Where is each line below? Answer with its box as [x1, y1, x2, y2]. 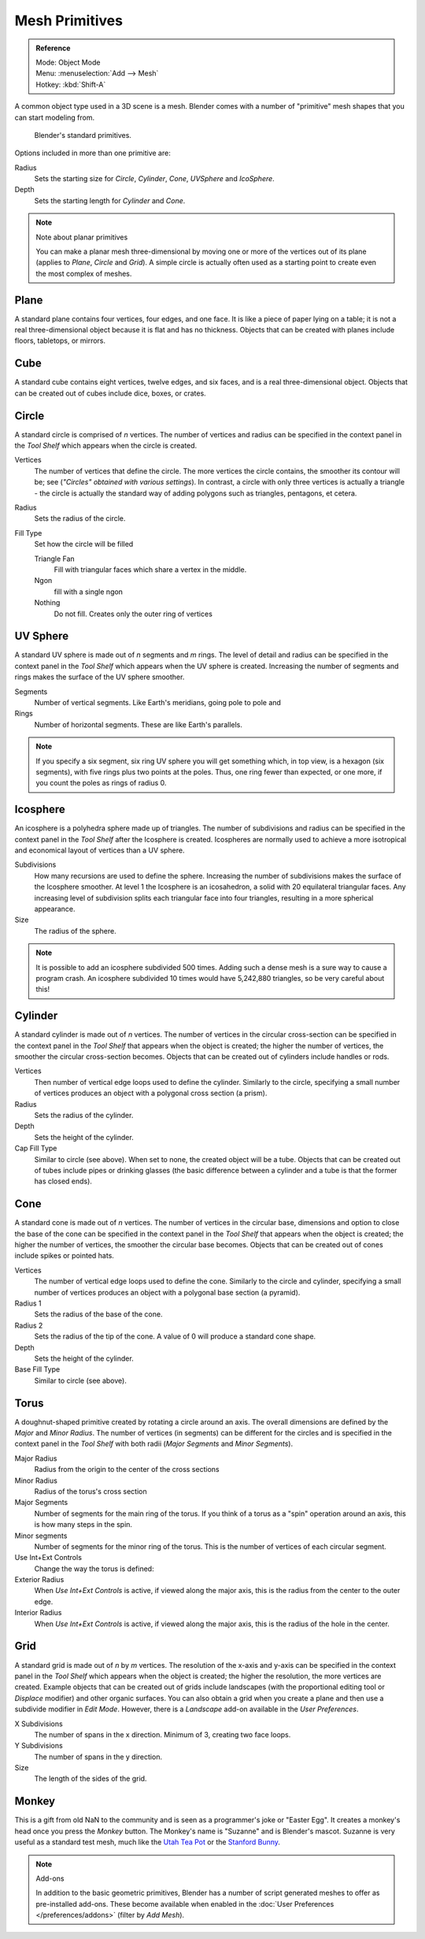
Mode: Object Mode [35, 58, 101, 67]
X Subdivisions [14, 1718, 63, 1729]
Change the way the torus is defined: [34, 1564, 154, 1573]
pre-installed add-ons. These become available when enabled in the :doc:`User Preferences [35, 1899, 334, 1908]
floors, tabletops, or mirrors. [14, 336, 106, 346]
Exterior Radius [14, 1575, 65, 1584]
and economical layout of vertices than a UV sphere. [14, 845, 185, 855]
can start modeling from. [14, 113, 94, 122]
